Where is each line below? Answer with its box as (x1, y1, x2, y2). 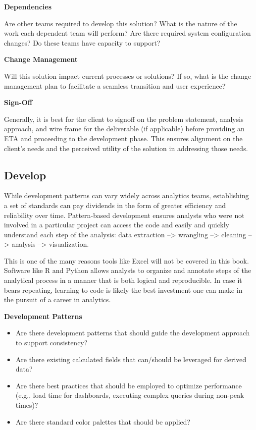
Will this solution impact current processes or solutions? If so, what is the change (4, 70, 251, 81)
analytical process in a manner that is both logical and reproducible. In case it (4, 275, 242, 285)
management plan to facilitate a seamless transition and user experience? (4, 80, 226, 91)
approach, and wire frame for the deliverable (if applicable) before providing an (4, 123, 245, 134)
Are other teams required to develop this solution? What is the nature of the (4, 18, 237, 28)
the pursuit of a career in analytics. (4, 294, 111, 305)
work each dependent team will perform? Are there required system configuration (4, 28, 251, 38)
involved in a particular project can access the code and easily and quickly (4, 219, 229, 230)
